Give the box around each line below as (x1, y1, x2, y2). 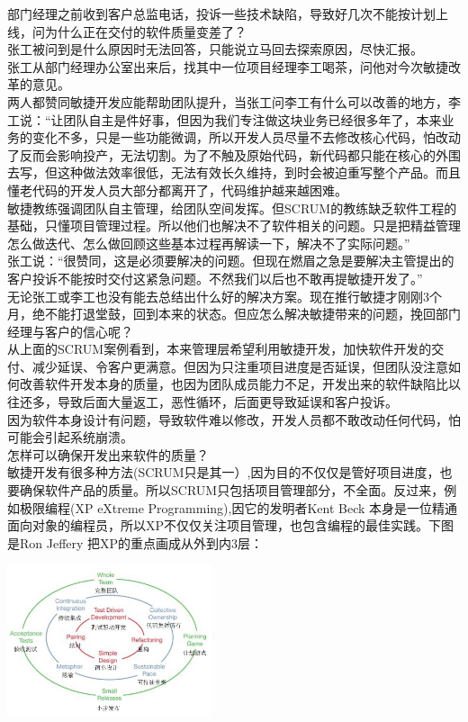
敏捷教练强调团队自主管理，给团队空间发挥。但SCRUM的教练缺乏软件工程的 (7, 198, 457, 217)
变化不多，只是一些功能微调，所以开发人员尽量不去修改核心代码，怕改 (31, 128, 448, 147)
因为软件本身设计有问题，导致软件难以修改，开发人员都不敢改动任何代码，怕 (7, 410, 461, 429)
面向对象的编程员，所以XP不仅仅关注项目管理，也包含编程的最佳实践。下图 (7, 516, 454, 535)
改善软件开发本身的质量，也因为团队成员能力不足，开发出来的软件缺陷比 (19, 375, 448, 393)
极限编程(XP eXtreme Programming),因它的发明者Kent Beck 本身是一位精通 (19, 498, 458, 517)
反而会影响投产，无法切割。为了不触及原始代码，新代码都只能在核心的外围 (19, 145, 461, 164)
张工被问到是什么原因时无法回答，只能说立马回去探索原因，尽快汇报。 (7, 40, 423, 59)
